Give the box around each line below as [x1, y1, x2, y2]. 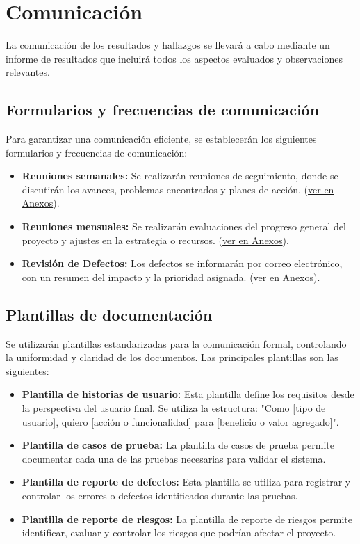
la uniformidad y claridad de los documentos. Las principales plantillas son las [6, 350, 338, 365]
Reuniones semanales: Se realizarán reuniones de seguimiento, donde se [22, 168, 338, 183]
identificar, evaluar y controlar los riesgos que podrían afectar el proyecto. [22, 525, 336, 540]
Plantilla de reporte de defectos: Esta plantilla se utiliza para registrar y [22, 474, 351, 489]
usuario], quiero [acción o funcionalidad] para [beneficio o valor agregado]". [22, 414, 339, 429]
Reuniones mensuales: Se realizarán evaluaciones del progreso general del [22, 219, 346, 234]
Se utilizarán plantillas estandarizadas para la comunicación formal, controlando [6, 336, 347, 351]
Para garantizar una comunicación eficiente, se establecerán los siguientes [6, 131, 317, 146]
